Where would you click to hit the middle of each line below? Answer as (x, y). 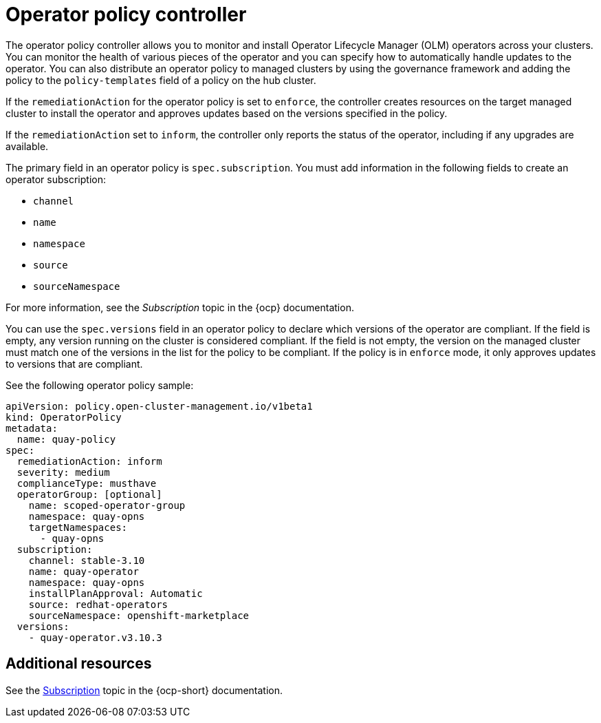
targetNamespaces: (78, 527)
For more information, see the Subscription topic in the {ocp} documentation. (180, 307)
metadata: (32, 428)
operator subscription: (56, 179)
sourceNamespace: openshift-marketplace (139, 615)
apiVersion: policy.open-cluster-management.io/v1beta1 (159, 406)
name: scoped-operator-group (107, 505)
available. (27, 146)
